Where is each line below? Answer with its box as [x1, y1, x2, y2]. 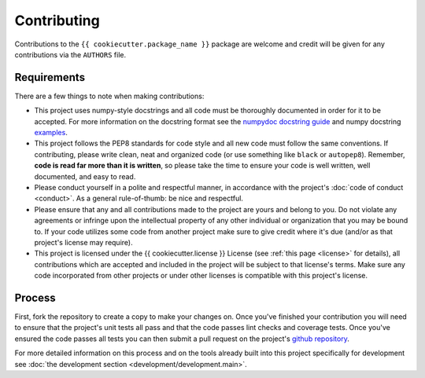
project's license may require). [34, 237, 133, 247]
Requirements [14, 71, 86, 84]
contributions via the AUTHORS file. [14, 50, 126, 59]
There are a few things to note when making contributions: [14, 91, 205, 101]
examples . [34, 128, 68, 138]
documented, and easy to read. [34, 171, 136, 181]
